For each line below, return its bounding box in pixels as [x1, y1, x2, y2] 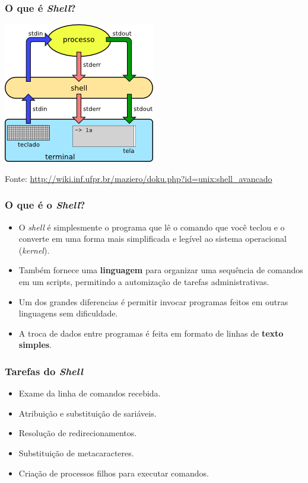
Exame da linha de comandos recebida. [18, 387, 161, 399]
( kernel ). [18, 244, 50, 256]
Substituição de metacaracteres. [18, 446, 134, 459]
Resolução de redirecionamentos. [18, 427, 137, 439]
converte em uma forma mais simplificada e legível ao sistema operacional [18, 232, 287, 245]
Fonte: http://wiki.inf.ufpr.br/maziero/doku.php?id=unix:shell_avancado [5, 172, 272, 184]
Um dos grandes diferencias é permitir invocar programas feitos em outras [18, 295, 288, 308]
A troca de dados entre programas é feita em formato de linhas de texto [18, 327, 284, 339]
